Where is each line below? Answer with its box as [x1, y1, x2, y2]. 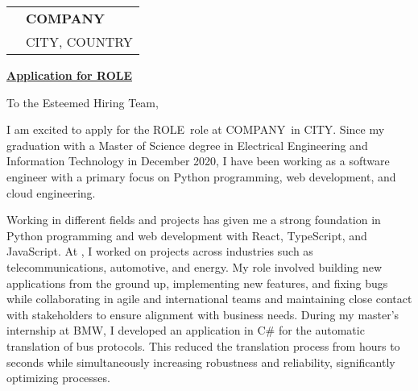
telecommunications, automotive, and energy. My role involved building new [6, 258, 383, 275]
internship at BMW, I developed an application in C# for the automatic [6, 322, 365, 339]
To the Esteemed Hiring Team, [6, 94, 159, 110]
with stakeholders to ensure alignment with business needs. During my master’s [6, 306, 399, 322]
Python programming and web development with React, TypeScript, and [6, 227, 367, 243]
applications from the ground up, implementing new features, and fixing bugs [6, 274, 388, 291]
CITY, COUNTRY [26, 32, 133, 51]
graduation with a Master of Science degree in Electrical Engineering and [6, 136, 368, 153]
